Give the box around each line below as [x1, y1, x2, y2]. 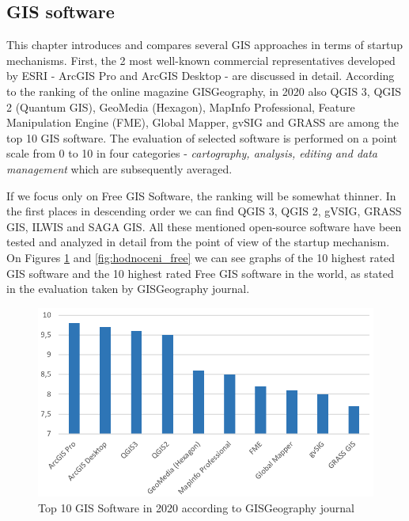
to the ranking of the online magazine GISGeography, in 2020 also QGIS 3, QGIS [6, 82, 402, 99]
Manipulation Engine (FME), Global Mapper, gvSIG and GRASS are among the [6, 114, 399, 131]
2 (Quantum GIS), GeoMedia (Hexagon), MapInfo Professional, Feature [6, 98, 355, 115]
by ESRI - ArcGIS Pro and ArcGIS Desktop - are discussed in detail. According [6, 67, 395, 84]
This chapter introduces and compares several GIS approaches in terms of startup [6, 36, 403, 53]
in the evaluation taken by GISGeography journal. [6, 280, 250, 297]
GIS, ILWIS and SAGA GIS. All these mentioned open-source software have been [6, 218, 402, 234]
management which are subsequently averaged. [6, 160, 233, 177]
